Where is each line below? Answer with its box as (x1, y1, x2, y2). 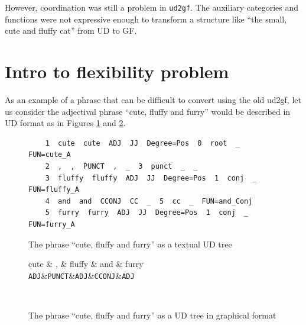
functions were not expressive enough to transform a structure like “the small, (5, 12, 287, 25)
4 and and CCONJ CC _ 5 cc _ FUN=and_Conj (45, 197, 253, 205)
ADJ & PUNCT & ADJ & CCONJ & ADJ (28, 269, 135, 281)
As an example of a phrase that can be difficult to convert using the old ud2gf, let (5, 93, 301, 105)
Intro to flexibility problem (5, 59, 229, 83)
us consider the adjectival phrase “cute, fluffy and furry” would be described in (5, 105, 291, 117)
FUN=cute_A (28, 150, 71, 159)
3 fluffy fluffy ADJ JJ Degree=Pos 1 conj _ (45, 173, 257, 182)
